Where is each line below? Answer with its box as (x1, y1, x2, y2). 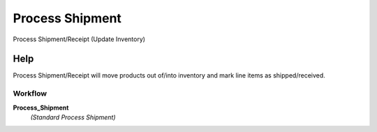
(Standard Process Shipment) (30, 112, 116, 122)
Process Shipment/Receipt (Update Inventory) (13, 35, 146, 43)
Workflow (13, 89, 47, 98)
